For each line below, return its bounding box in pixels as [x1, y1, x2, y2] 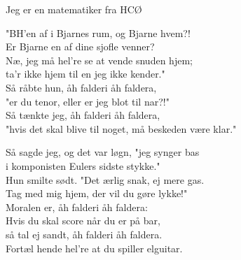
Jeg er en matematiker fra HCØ [6, 2, 142, 16]
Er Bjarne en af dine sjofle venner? [6, 39, 155, 54]
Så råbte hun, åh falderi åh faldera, [6, 80, 157, 94]
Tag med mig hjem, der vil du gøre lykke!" [6, 186, 188, 201]
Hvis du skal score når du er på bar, [6, 213, 160, 228]
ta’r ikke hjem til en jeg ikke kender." [6, 66, 165, 81]
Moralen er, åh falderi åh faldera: [6, 199, 148, 214]
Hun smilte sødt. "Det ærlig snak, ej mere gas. [6, 172, 205, 187]
